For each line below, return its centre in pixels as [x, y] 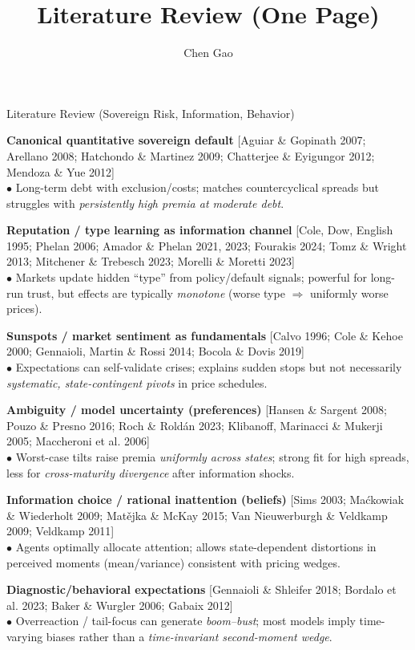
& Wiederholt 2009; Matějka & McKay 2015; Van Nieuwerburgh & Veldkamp [197, 515]
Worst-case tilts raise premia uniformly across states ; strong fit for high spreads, [212, 457]
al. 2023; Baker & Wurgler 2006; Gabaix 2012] [120, 605]
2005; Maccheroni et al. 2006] [78, 441]
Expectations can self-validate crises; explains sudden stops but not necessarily [209, 367]
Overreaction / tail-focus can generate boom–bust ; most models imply [185, 621]
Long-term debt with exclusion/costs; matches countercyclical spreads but [197, 187]
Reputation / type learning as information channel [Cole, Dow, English [200, 230]
